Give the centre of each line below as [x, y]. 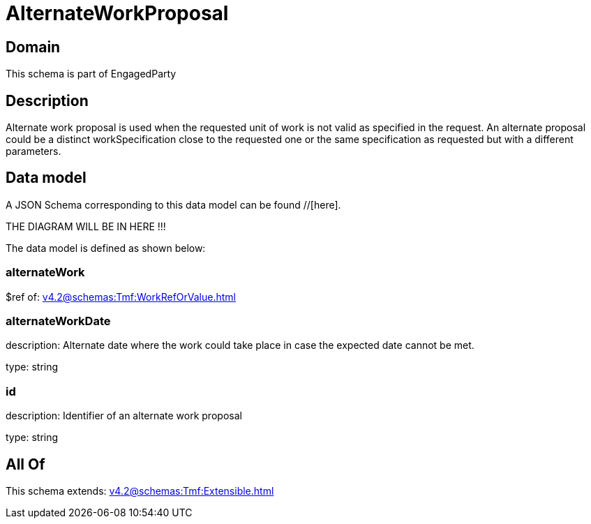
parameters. [33, 151]
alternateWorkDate [58, 321]
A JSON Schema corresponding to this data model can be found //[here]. [173, 204]
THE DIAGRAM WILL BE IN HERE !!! [86, 226]
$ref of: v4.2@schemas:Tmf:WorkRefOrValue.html [121, 297]
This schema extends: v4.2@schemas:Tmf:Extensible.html [140, 491]
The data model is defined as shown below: [106, 248]
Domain [33, 47]
